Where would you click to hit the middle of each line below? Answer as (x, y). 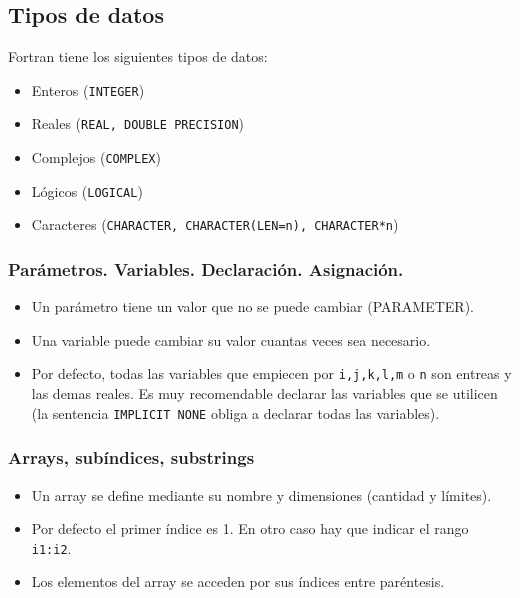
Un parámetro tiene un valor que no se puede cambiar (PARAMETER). (253, 306)
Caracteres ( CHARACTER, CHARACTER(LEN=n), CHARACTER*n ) (215, 224)
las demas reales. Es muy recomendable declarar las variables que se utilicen (264, 393)
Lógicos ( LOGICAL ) (87, 190)
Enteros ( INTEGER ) (88, 89)
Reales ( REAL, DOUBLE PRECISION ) (138, 123)
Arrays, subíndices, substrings (131, 457)
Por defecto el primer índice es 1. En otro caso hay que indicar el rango (250, 528)
